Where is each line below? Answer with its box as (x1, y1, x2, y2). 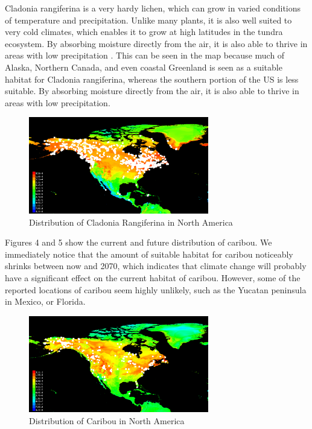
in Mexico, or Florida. (5, 295, 86, 308)
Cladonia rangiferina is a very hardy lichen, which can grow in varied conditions (5, 2, 301, 14)
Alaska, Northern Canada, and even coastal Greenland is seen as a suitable (5, 60, 282, 73)
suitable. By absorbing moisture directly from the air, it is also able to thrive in (5, 84, 299, 97)
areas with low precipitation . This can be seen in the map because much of (5, 49, 285, 62)
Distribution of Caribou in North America (29, 415, 185, 427)
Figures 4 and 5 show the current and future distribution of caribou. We (5, 236, 272, 249)
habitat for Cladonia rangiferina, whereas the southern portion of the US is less (5, 72, 299, 85)
